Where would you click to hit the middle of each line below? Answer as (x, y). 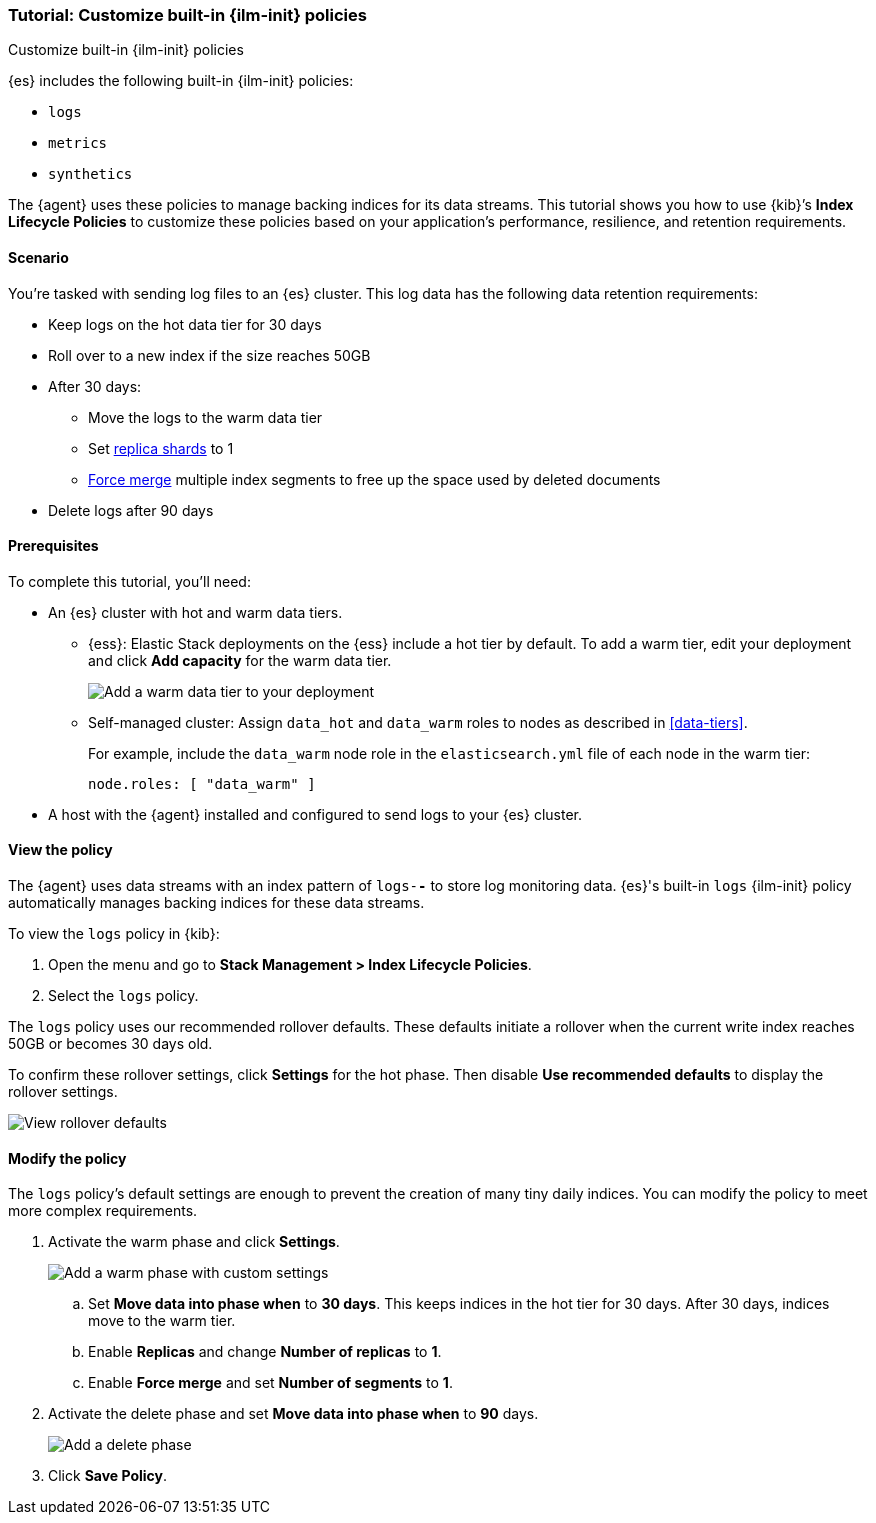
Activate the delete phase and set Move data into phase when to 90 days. (293, 1414)
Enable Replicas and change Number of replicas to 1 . (265, 1352)
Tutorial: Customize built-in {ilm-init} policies (187, 15)
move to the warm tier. (162, 1321)
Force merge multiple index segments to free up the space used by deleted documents (374, 479)
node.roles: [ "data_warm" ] (202, 783)
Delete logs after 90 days (131, 510)
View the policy (60, 850)
